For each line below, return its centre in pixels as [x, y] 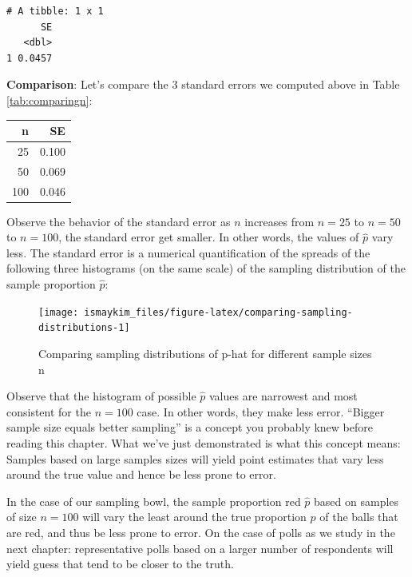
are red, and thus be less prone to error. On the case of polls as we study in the [201, 532]
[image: [59, 312]
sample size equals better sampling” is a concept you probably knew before [190, 427]
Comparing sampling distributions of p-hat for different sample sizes [205, 353]
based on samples [357, 501]
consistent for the [49, 411]
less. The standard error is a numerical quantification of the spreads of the [188, 252]
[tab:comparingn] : [50, 99]
